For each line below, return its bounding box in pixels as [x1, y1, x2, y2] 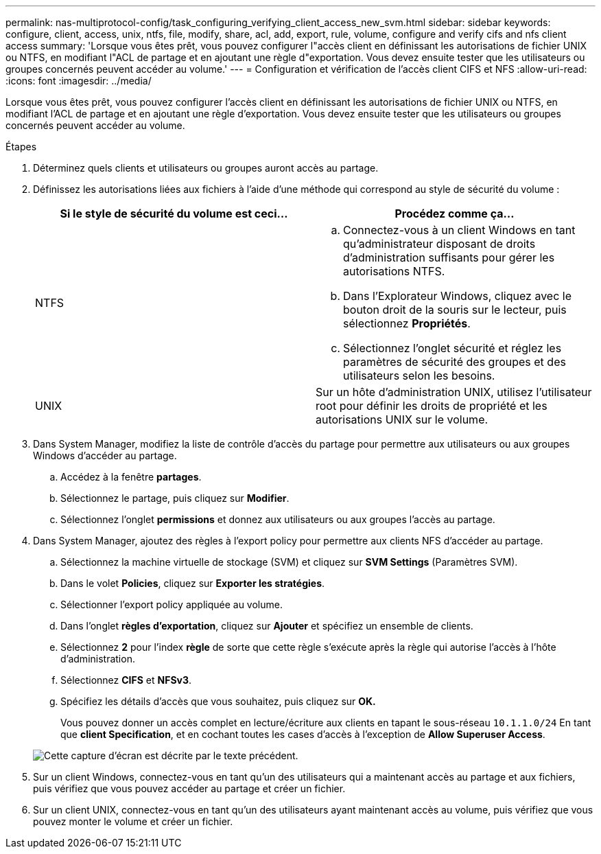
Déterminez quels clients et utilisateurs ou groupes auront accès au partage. [33, 162, 379, 174]
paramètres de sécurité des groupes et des [343, 355, 566, 369]
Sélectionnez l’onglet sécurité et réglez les [343, 341, 562, 355]
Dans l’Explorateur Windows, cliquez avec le [343, 289, 572, 303]
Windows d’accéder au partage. [33, 450, 177, 461]
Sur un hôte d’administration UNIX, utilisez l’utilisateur [316, 385, 592, 399]
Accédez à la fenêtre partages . [60, 471, 202, 483]
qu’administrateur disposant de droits [343, 237, 536, 251]
